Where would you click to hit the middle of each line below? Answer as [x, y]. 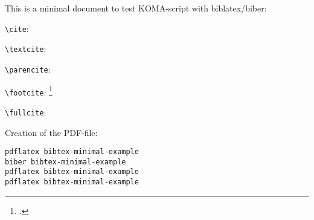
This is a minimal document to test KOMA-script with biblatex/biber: [136, 8]
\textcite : [26, 49]
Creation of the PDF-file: [51, 132]
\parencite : [28, 69]
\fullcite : [26, 112]
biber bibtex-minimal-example [66, 162]
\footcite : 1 [29, 91]
